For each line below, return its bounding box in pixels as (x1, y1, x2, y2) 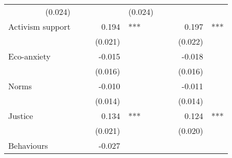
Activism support (8, 21, 71, 32)
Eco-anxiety (8, 50, 51, 62)
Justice (8, 110, 33, 122)
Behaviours (8, 140, 48, 151)
